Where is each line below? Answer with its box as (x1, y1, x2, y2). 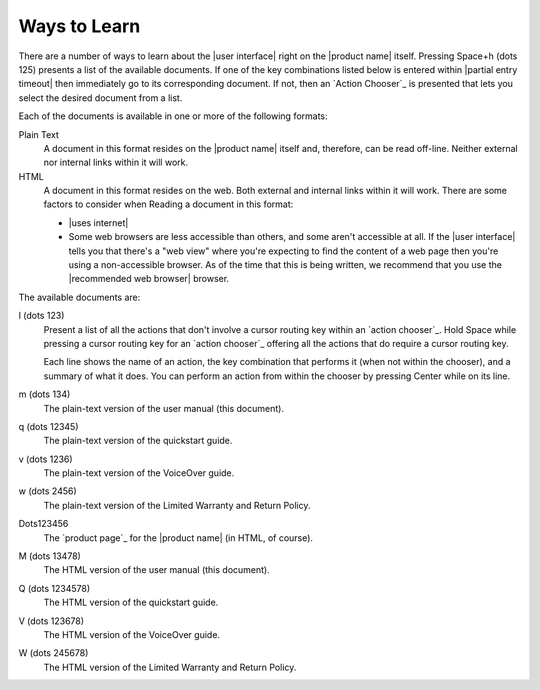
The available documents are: (18, 291, 141, 303)
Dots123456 (18, 518, 69, 530)
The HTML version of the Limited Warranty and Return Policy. (43, 661, 297, 673)
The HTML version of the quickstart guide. (43, 596, 219, 609)
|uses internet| (68, 216, 129, 229)
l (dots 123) (18, 310, 65, 322)
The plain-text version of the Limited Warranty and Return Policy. (43, 499, 311, 511)
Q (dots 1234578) (18, 582, 91, 594)
